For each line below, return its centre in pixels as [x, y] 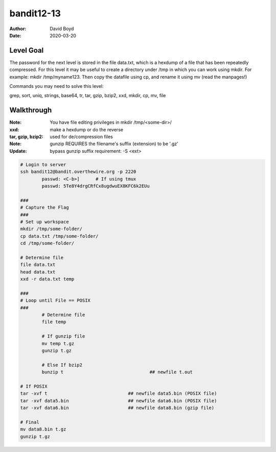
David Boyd [62, 29]
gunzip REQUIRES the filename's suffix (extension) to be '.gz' [114, 144]
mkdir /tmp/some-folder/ [51, 229]
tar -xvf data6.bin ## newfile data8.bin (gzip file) [117, 408]
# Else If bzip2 [62, 365]
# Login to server [43, 164]
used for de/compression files [82, 137]
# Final [30, 422]
